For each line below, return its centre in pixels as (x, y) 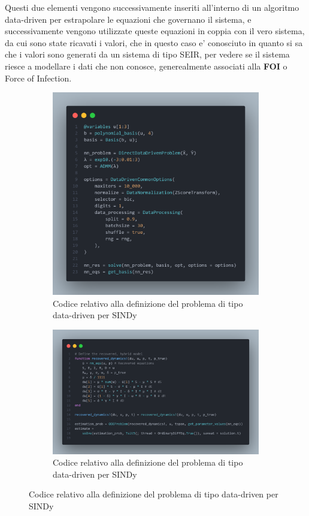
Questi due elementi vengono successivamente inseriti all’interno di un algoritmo (152, 7)
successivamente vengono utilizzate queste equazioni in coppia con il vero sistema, (155, 31)
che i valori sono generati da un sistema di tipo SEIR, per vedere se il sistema (147, 54)
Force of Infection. (38, 78)
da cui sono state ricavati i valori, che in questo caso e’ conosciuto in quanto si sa (154, 42)
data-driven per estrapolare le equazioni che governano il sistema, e (128, 19)
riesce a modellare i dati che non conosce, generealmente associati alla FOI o (146, 66)
